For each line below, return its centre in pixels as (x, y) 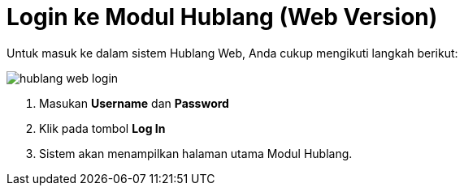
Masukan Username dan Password (134, 103)
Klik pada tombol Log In (102, 128)
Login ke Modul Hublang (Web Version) (222, 17)
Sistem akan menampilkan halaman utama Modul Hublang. (196, 153)
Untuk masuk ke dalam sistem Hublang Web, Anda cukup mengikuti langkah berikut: (232, 53)
